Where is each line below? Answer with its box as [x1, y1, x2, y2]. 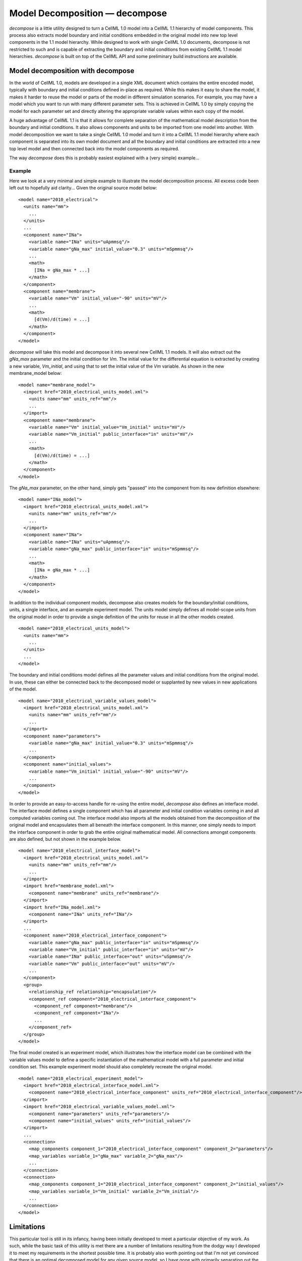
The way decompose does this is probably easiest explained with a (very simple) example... [9, 154, 200, 161]
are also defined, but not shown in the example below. [9, 836, 122, 842]
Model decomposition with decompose [9, 66, 134, 75]
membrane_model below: [9, 370, 62, 376]
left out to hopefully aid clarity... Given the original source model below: [9, 185, 158, 191]
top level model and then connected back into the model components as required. [9, 145, 180, 151]
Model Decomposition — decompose [9, 8, 167, 19]
